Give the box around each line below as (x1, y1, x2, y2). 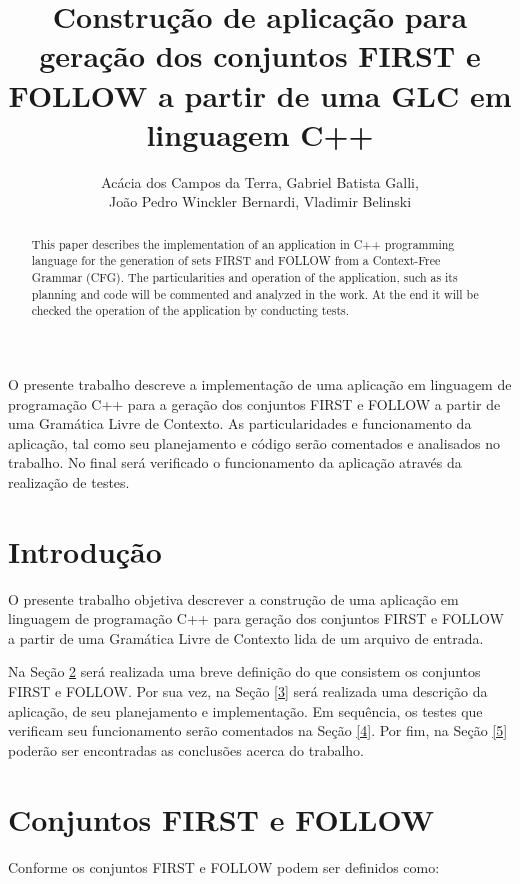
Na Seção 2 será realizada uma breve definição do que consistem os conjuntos (8, 661, 481, 682)
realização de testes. (8, 471, 130, 492)
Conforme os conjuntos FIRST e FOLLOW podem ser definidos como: (8, 856, 440, 877)
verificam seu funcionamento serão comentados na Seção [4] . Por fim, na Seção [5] (8, 720, 508, 741)
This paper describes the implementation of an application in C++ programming (31, 235, 455, 252)
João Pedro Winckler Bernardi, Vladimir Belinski (108, 191, 412, 212)
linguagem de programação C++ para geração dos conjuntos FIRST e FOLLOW (8, 608, 504, 629)
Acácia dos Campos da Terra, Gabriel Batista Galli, (101, 171, 419, 192)
